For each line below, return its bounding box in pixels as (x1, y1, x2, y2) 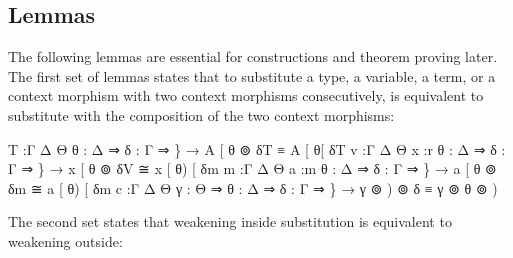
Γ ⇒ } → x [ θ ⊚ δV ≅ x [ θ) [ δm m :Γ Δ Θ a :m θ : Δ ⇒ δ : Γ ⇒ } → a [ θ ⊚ (8, 158, 497, 179)
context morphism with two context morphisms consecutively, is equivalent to (8, 85, 484, 106)
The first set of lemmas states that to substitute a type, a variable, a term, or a (8, 65, 496, 86)
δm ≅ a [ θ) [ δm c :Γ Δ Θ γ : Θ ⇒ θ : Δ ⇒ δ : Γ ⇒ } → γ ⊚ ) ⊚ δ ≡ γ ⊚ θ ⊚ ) (8, 177, 498, 198)
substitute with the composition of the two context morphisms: (8, 104, 395, 125)
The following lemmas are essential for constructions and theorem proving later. (8, 46, 498, 67)
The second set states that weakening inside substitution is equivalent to (8, 211, 452, 232)
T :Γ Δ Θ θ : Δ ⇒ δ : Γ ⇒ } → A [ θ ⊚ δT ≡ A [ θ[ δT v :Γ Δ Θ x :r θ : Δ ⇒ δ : (8, 138, 506, 159)
